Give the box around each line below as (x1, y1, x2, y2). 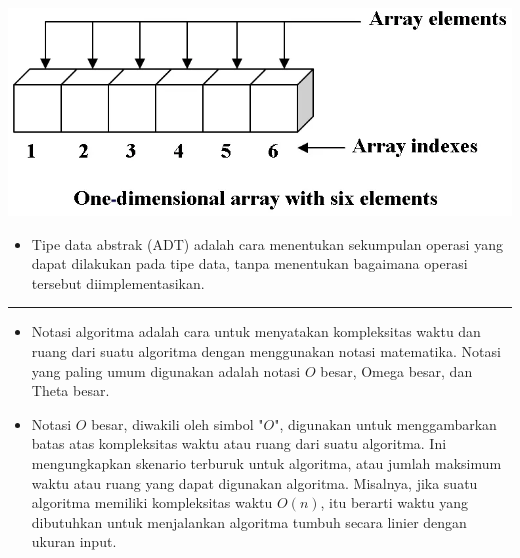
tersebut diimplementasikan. (31, 272, 205, 293)
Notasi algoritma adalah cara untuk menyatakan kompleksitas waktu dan (31, 321, 481, 342)
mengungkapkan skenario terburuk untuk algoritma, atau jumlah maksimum (31, 452, 502, 473)
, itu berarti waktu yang (320, 492, 469, 513)
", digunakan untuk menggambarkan (274, 413, 497, 434)
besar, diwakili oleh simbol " (91, 413, 264, 434)
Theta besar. (31, 380, 110, 401)
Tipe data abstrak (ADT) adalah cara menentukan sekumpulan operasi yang (31, 233, 503, 254)
